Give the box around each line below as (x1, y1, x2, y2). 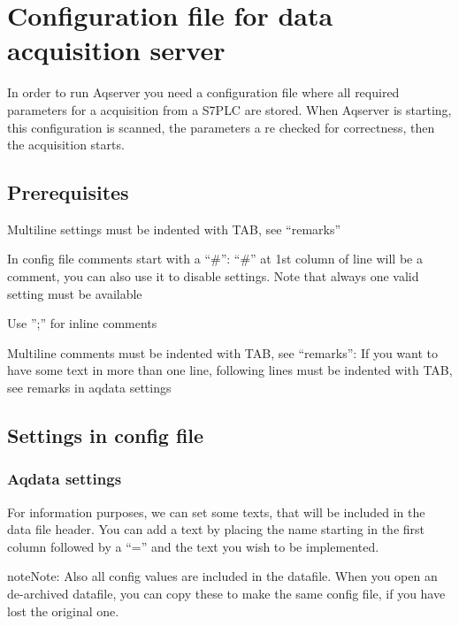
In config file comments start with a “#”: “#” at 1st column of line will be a (7, 249, 423, 268)
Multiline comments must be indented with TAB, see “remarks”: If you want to (7, 343, 439, 362)
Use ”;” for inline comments (7, 314, 157, 332)
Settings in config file (7, 422, 204, 449)
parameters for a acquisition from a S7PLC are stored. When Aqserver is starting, (7, 100, 452, 118)
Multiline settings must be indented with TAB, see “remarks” (7, 219, 341, 238)
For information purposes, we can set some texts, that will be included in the (7, 502, 425, 521)
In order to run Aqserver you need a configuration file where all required (7, 83, 400, 102)
